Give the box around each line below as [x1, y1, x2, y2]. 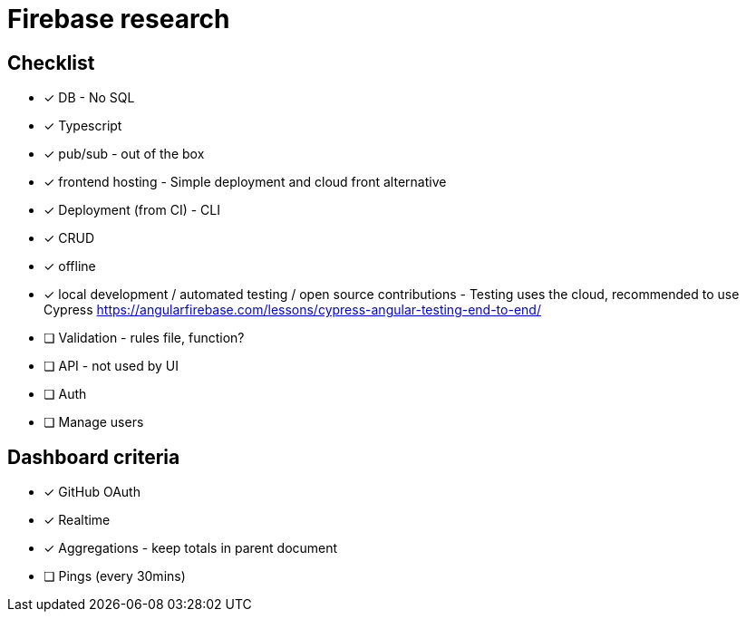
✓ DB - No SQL [44, 90, 135, 106]
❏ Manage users [44, 414, 144, 430]
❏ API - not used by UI [44, 358, 179, 374]
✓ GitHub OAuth [44, 484, 140, 500]
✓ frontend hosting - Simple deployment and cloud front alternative [44, 174, 447, 190]
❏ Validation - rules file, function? [44, 330, 245, 346]
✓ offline [44, 258, 96, 275]
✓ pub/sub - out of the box [44, 146, 205, 162]
